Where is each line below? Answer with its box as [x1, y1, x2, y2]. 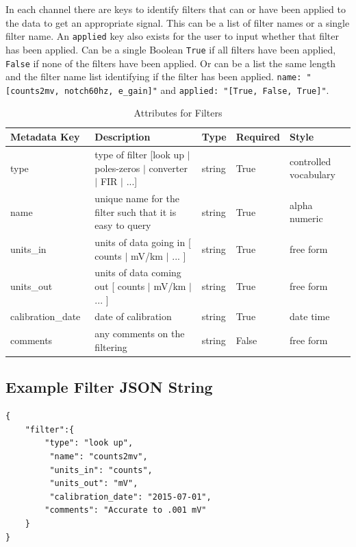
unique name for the [94, 191, 180, 205]
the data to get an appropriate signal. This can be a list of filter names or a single [5, 15, 350, 29]
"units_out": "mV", [49, 478, 138, 489]
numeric [290, 211, 323, 226]
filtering [94, 339, 127, 354]
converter [149, 160, 188, 175]
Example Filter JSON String [5, 376, 213, 398]
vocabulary [290, 167, 335, 182]
